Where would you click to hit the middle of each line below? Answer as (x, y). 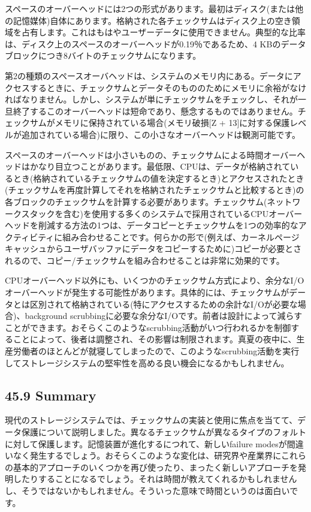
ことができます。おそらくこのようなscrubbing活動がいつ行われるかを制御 (148, 327)
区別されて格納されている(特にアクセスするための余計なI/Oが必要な (164, 304)
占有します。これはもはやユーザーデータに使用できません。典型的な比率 (163, 32)
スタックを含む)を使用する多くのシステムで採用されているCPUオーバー (162, 213)
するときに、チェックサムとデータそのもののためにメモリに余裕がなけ (168, 87)
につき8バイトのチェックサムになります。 (120, 55)
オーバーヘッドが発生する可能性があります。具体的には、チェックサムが (147, 292)
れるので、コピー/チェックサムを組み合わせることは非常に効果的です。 (145, 260)
